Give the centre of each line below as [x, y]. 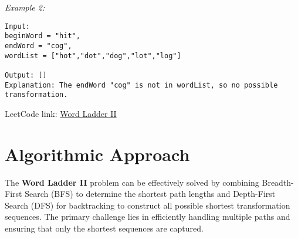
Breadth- [278, 182]
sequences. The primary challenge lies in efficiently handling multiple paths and [148, 217]
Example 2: [25, 7]
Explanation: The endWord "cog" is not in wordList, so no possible [141, 85]
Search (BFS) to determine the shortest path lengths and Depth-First [150, 194]
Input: [17, 26]
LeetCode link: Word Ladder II [61, 113]
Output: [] [26, 75]
